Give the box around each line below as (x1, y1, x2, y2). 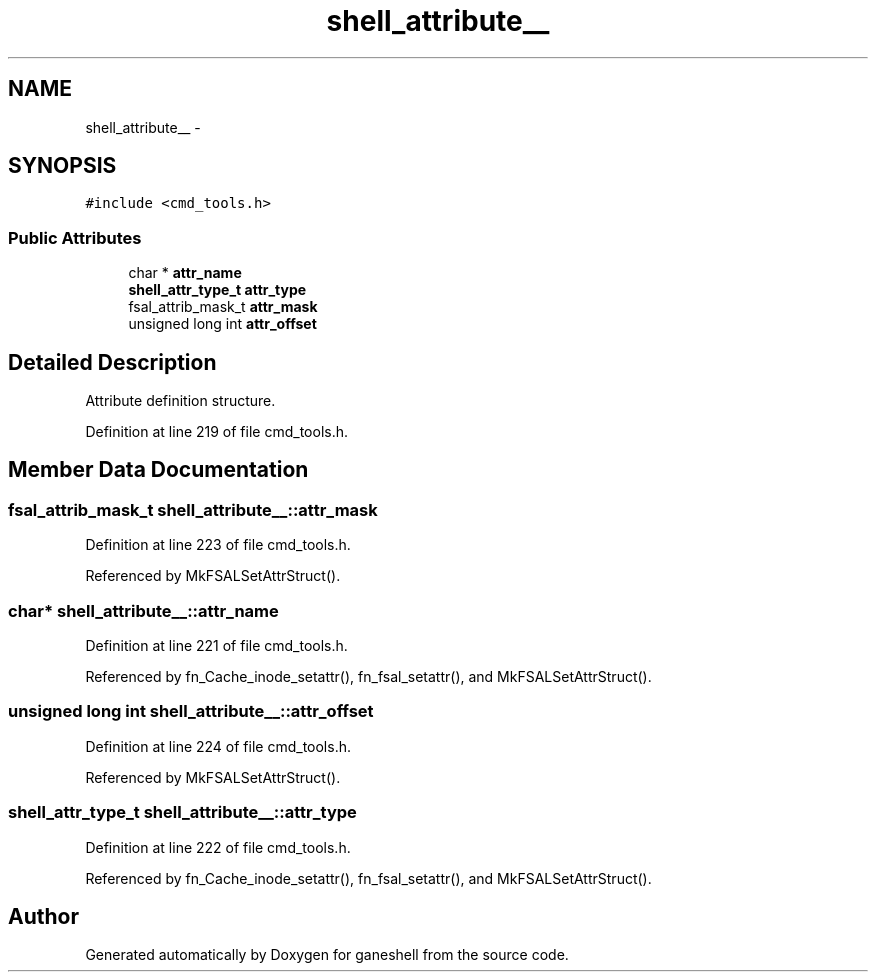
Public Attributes (8, 227, 142, 248)
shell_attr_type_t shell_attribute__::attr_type (8, 802, 357, 823)
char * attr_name (128, 264, 242, 282)
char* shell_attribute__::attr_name (8, 600, 279, 621)
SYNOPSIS (8, 153, 117, 179)
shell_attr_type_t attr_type (128, 281, 307, 299)
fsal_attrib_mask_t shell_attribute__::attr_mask (8, 499, 378, 520)
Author (8, 903, 79, 929)
